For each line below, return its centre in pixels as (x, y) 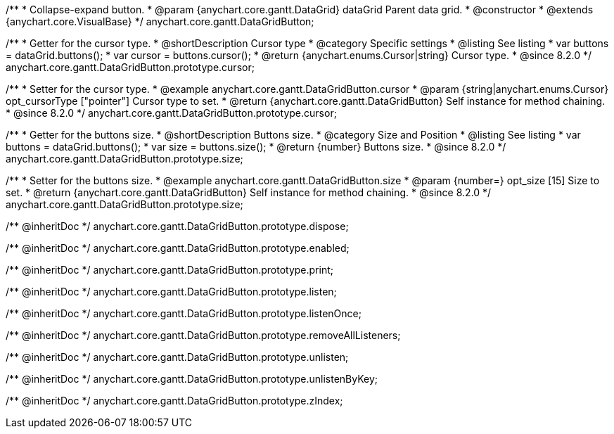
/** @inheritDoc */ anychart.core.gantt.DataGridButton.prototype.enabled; (178, 248)
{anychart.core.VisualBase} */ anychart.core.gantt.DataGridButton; (160, 21)
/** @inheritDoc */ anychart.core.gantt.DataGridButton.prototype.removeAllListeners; (203, 335)
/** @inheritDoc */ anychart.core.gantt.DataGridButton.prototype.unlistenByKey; (192, 379)
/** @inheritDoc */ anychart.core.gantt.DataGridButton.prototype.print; (170, 270)
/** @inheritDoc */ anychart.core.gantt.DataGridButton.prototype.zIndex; (174, 401)
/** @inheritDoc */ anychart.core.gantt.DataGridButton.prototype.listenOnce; (184, 313)
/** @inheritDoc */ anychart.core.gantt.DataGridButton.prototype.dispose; (177, 226)
